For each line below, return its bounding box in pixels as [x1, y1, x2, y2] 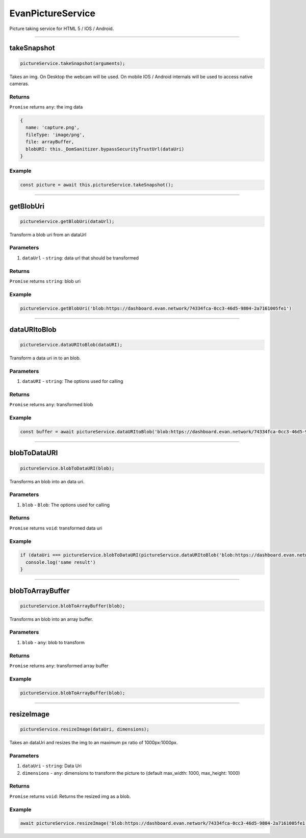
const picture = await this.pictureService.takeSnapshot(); [20, 182, 174, 188]
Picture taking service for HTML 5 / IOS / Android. [9, 25, 114, 32]
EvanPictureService [9, 8, 95, 19]
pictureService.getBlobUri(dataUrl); [20, 218, 115, 224]
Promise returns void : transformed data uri [9, 525, 103, 531]
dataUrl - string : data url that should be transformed [22, 255, 139, 261]
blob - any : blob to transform [22, 639, 85, 645]
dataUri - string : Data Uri [22, 763, 82, 769]
